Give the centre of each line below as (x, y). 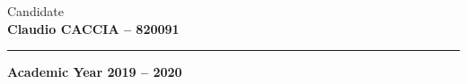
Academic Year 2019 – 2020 (95, 72)
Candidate (36, 11)
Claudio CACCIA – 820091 (93, 28)
